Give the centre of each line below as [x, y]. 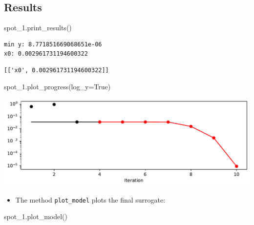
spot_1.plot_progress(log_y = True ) [57, 86]
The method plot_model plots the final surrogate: [90, 200]
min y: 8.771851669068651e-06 [53, 44]
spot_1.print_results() [38, 28]
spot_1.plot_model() [36, 216]
